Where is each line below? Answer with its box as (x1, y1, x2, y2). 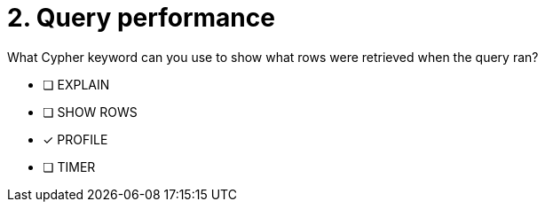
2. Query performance (7, 3, 275, 33)
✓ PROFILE (43, 131, 108, 147)
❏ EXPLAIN (43, 76, 110, 92)
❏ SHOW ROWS (43, 104, 138, 120)
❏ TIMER (43, 159, 96, 174)
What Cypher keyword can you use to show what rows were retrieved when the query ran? (7, 49, 539, 65)
